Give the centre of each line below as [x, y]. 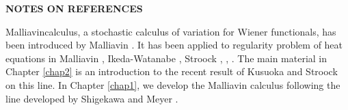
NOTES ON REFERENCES [74, 8]
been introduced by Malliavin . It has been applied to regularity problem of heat [174, 45]
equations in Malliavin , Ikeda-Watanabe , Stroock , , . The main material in [166, 58]
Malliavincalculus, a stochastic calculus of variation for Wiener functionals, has [171, 31]
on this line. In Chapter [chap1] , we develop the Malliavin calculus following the [173, 84]
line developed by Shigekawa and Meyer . [92, 98]
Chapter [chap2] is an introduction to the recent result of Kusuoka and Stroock [172, 71]
